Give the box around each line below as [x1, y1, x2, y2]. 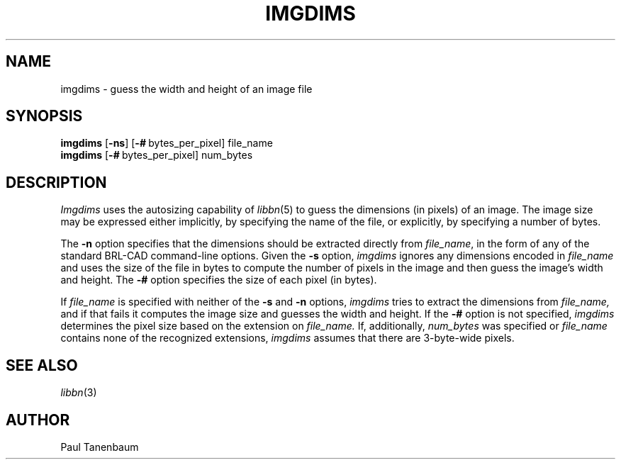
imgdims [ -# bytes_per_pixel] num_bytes [60, 149, 253, 162]
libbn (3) [60, 386, 97, 399]
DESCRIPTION [6, 173, 107, 191]
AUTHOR [6, 410, 70, 429]
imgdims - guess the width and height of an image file [60, 82, 313, 95]
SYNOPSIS [6, 107, 83, 125]
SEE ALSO [6, 356, 78, 374]
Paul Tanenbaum [60, 440, 139, 453]
